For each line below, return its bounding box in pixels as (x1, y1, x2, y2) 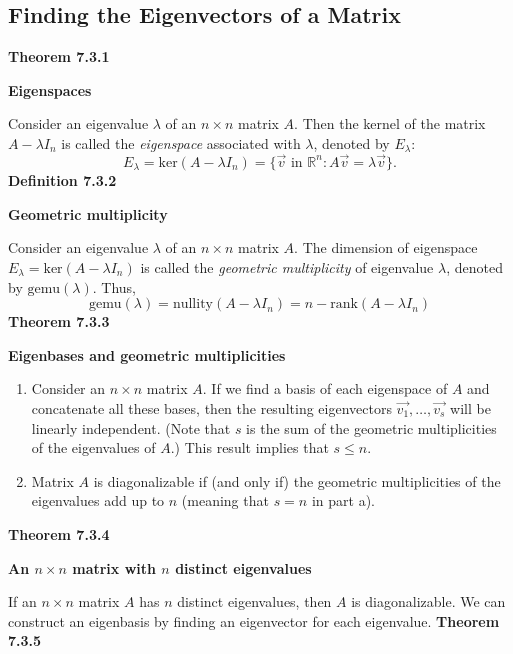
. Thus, (92, 276, 137, 297)
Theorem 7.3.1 (8, 46, 110, 67)
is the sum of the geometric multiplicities (246, 417, 497, 438)
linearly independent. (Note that (31, 417, 231, 438)
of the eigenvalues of (31, 437, 156, 458)
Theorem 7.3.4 (8, 523, 110, 544)
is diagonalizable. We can (351, 591, 506, 612)
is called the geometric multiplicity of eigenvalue (140, 257, 434, 278)
